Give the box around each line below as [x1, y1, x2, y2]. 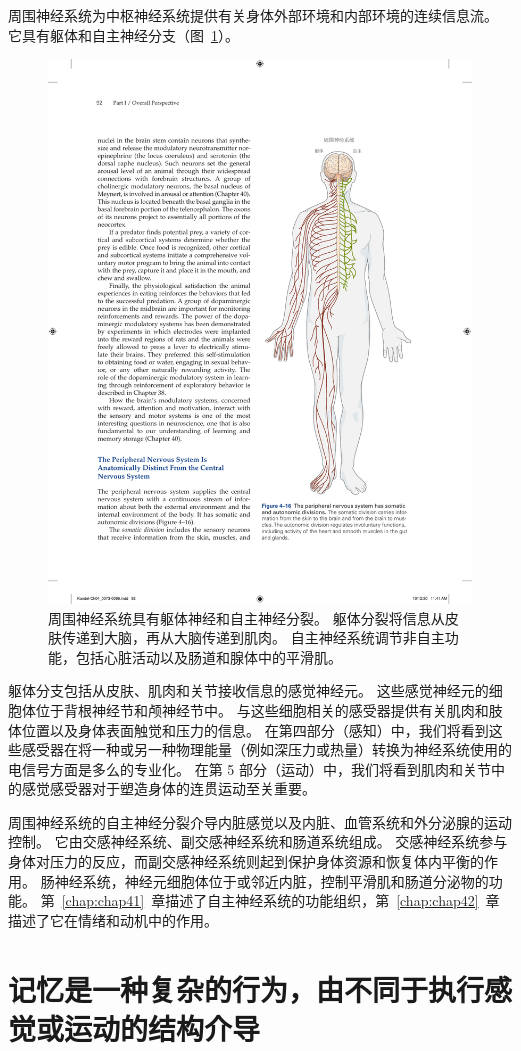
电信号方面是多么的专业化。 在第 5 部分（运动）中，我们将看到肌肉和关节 [8, 758, 491, 779]
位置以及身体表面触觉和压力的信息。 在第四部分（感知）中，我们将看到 [21, 719, 489, 740]
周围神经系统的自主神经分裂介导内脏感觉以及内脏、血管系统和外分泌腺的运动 [8, 811, 512, 832]
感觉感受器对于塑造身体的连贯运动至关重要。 [21, 778, 316, 799]
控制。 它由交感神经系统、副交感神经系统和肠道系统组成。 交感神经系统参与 [8, 831, 508, 852]
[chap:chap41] [61, 890, 145, 911]
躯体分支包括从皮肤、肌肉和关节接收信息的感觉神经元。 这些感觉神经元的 [8, 680, 489, 701]
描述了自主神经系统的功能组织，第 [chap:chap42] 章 [165, 890, 500, 911]
